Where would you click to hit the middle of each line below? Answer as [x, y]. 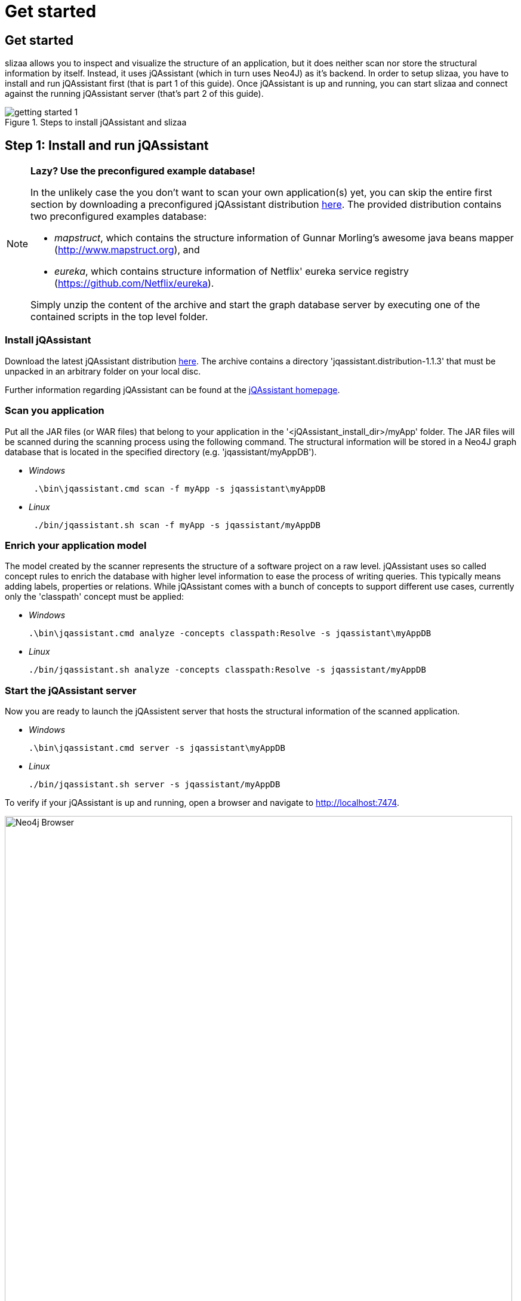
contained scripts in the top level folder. [119, 317]
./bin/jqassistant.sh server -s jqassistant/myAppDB [155, 785]
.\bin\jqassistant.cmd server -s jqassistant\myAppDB [157, 748]
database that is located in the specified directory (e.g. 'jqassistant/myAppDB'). [161, 452]
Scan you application [55, 411]
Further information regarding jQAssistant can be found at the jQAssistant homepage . [172, 389]
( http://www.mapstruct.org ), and [127, 250]
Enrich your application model [76, 545]
